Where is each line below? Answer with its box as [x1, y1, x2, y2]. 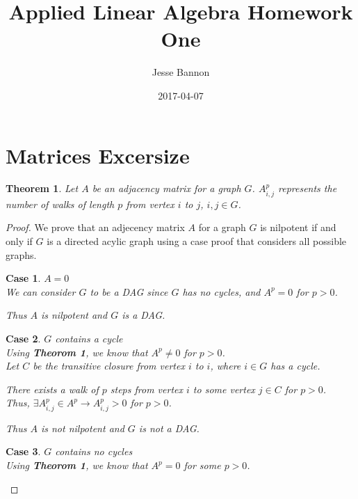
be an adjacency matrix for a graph [92, 181, 241, 196]
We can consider [6, 284, 76, 299]
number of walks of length [6, 196, 115, 211]
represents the [277, 181, 337, 196]
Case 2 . [6, 331, 41, 346]
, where [210, 358, 241, 373]
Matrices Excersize [6, 141, 190, 169]
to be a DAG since [90, 284, 168, 299]
